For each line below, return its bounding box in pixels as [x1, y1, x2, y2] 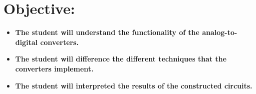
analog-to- [202, 27, 238, 37]
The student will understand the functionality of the [15, 27, 200, 37]
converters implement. [15, 63, 94, 73]
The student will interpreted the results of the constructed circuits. [15, 80, 253, 90]
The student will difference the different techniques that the [15, 53, 227, 64]
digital [15, 36, 38, 47]
